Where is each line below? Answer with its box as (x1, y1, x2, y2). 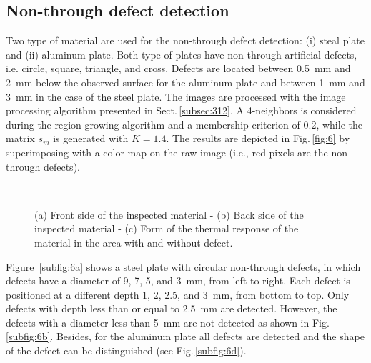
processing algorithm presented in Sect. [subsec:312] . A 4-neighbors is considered (6, 103, 357, 118)
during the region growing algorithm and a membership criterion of (6, 116, 300, 131)
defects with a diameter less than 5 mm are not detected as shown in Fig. (6, 314, 330, 329)
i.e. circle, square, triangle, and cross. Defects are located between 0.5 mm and (6, 61, 351, 76)
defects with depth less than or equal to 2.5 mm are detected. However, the (6, 301, 337, 316)
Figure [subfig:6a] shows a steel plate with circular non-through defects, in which (6, 259, 361, 274)
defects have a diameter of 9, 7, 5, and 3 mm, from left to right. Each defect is (6, 273, 350, 288)
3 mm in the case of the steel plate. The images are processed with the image (6, 89, 346, 104)
